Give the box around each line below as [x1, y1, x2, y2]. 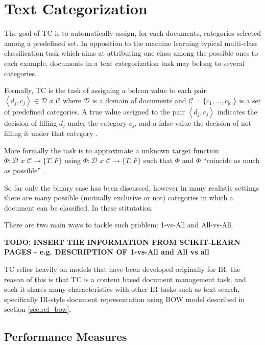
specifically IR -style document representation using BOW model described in [4, 293, 245, 304]
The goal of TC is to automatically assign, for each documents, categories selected [4, 28, 261, 38]
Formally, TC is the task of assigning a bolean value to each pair [4, 85, 207, 96]
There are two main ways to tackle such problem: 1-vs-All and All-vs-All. [4, 219, 233, 230]
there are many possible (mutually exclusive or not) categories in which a [4, 192, 233, 203]
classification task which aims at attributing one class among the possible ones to [4, 48, 258, 58]
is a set [239, 95, 261, 105]
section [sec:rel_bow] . [4, 304, 71, 314]
